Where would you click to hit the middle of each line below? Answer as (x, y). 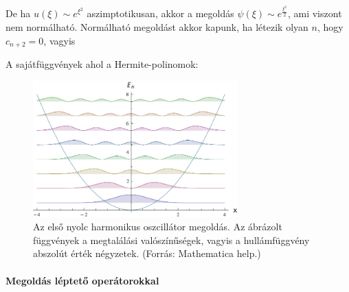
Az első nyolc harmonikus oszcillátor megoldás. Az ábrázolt (158, 227)
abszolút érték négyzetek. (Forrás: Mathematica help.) (147, 253)
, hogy (330, 26)
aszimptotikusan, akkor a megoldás (160, 13)
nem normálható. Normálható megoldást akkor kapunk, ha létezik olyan (157, 26)
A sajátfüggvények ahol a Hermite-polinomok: (102, 63)
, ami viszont (315, 13)
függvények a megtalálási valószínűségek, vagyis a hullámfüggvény (171, 240)
